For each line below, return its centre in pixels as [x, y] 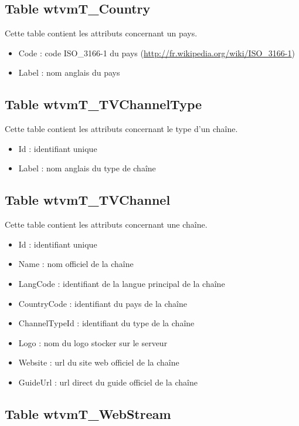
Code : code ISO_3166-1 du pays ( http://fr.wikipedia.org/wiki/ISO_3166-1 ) [157, 53]
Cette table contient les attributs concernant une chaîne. [106, 224]
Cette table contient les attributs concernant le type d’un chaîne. [121, 129]
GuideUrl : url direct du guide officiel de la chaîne [108, 382]
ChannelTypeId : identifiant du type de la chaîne [106, 323]
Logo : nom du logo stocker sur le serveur [93, 342]
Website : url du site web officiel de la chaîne [99, 362]
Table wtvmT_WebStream [88, 413]
